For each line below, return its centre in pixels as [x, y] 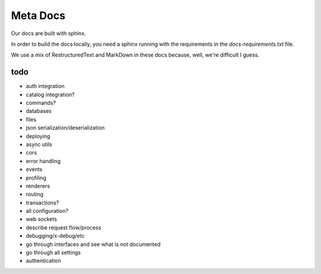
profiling [36, 178]
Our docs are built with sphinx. [48, 33]
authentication [44, 261]
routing [35, 194]
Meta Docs [38, 15]
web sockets [42, 219]
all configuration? [47, 211]
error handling [43, 161]
